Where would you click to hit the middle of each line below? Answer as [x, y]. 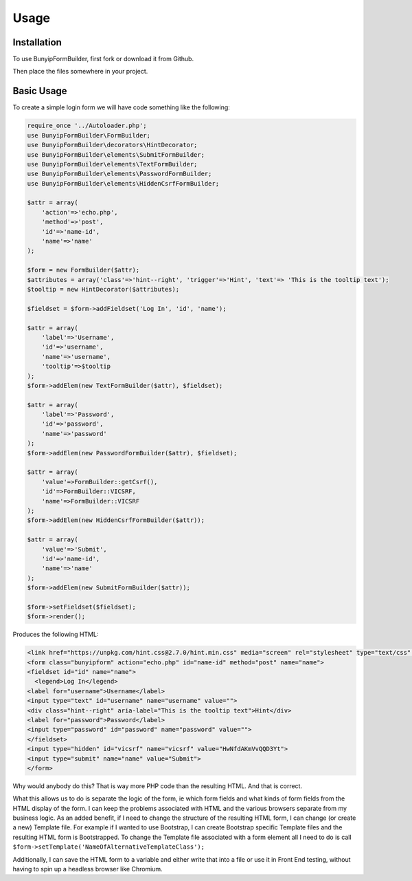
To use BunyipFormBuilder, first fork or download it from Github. [103, 59]
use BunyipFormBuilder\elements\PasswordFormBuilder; [119, 174]
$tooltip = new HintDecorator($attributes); [103, 289]
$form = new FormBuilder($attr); [83, 270]
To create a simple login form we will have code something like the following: [121, 107]
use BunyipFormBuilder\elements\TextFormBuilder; [112, 164]
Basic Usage [40, 91]
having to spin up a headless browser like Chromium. [88, 869]
